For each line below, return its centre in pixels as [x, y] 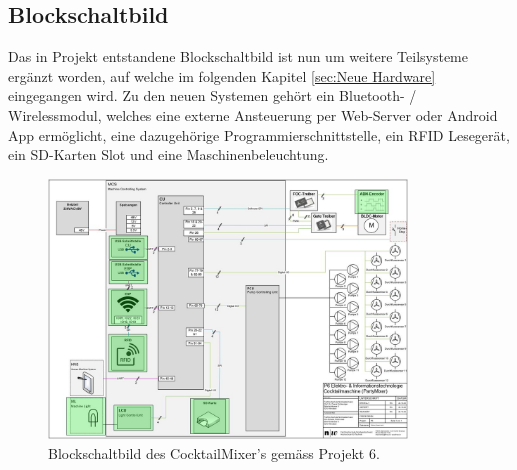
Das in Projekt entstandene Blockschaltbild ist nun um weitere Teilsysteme [238, 56]
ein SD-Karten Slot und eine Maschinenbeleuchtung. [168, 154]
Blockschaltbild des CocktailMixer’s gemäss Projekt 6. [214, 452]
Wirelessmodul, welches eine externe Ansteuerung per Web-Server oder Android [253, 114]
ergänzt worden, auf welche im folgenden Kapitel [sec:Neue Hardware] [222, 75]
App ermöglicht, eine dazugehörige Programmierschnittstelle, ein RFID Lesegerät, [259, 134]
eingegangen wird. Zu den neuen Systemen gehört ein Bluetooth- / [212, 95]
